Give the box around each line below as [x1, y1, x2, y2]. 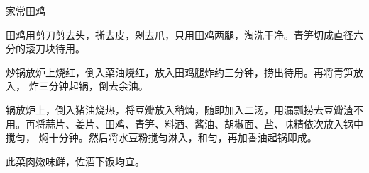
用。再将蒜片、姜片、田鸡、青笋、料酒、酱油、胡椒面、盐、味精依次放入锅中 [6, 116, 363, 131]
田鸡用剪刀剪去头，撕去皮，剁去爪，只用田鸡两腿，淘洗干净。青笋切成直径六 [6, 27, 363, 42]
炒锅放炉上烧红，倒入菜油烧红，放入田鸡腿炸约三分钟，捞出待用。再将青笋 [6, 64, 353, 79]
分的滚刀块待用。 [6, 41, 85, 56]
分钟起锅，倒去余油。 [48, 78, 148, 93]
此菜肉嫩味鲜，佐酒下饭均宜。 [6, 153, 145, 168]
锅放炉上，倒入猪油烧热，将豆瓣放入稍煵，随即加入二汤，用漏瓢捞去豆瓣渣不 [6, 102, 363, 117]
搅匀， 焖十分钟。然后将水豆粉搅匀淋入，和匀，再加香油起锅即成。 [6, 130, 317, 145]
